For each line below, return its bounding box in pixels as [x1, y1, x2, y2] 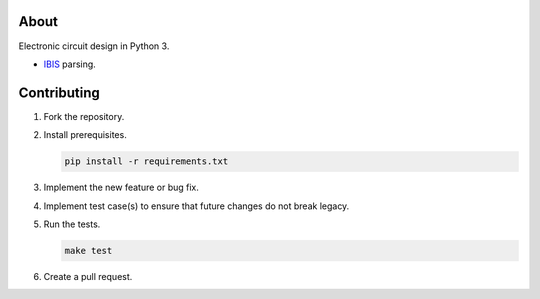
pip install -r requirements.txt [64, 156, 229, 167]
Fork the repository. [43, 110, 125, 122]
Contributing [18, 84, 100, 101]
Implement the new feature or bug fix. [43, 181, 200, 194]
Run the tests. [43, 218, 101, 230]
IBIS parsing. [43, 58, 97, 70]
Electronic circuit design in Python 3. [18, 40, 170, 52]
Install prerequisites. [43, 129, 127, 141]
